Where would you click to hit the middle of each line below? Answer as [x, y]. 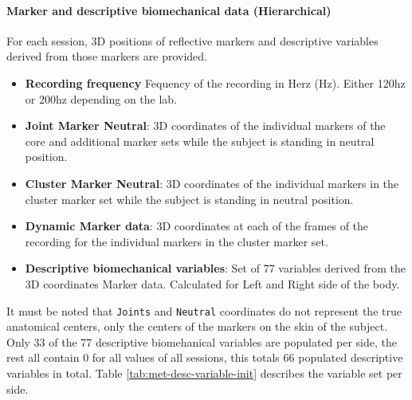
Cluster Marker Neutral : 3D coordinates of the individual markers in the [212, 183]
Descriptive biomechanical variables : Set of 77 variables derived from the [215, 268]
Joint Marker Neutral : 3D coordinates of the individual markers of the [205, 125]
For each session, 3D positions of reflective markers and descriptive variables [192, 40]
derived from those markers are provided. [107, 56]
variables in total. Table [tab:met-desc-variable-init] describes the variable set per [204, 373]
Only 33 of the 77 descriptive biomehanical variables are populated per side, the [202, 341]
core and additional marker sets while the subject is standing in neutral [200, 141]
